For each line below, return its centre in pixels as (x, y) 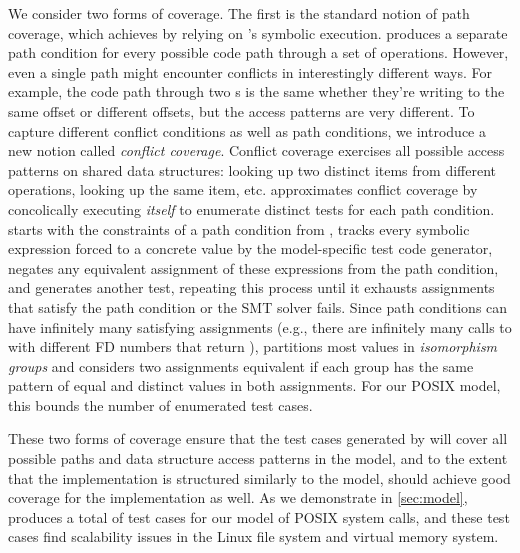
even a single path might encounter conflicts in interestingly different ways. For (250, 71)
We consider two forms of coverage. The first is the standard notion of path (239, 13)
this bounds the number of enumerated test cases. (160, 404)
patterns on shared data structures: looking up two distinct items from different (252, 169)
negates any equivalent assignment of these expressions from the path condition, (253, 267)
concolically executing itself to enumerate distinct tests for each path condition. (251, 208)
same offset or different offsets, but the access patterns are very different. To (241, 110)
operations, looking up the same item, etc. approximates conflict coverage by (243, 189)
